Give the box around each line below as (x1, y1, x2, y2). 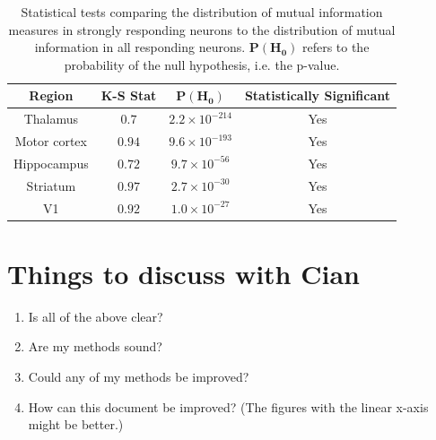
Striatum (26, 176, 76, 194)
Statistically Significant (244, 86, 391, 105)
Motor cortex (14, 132, 87, 151)
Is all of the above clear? (28, 306, 163, 325)
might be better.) (28, 415, 124, 434)
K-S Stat (100, 86, 157, 105)
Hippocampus (13, 153, 89, 172)
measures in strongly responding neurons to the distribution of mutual (8, 20, 396, 39)
